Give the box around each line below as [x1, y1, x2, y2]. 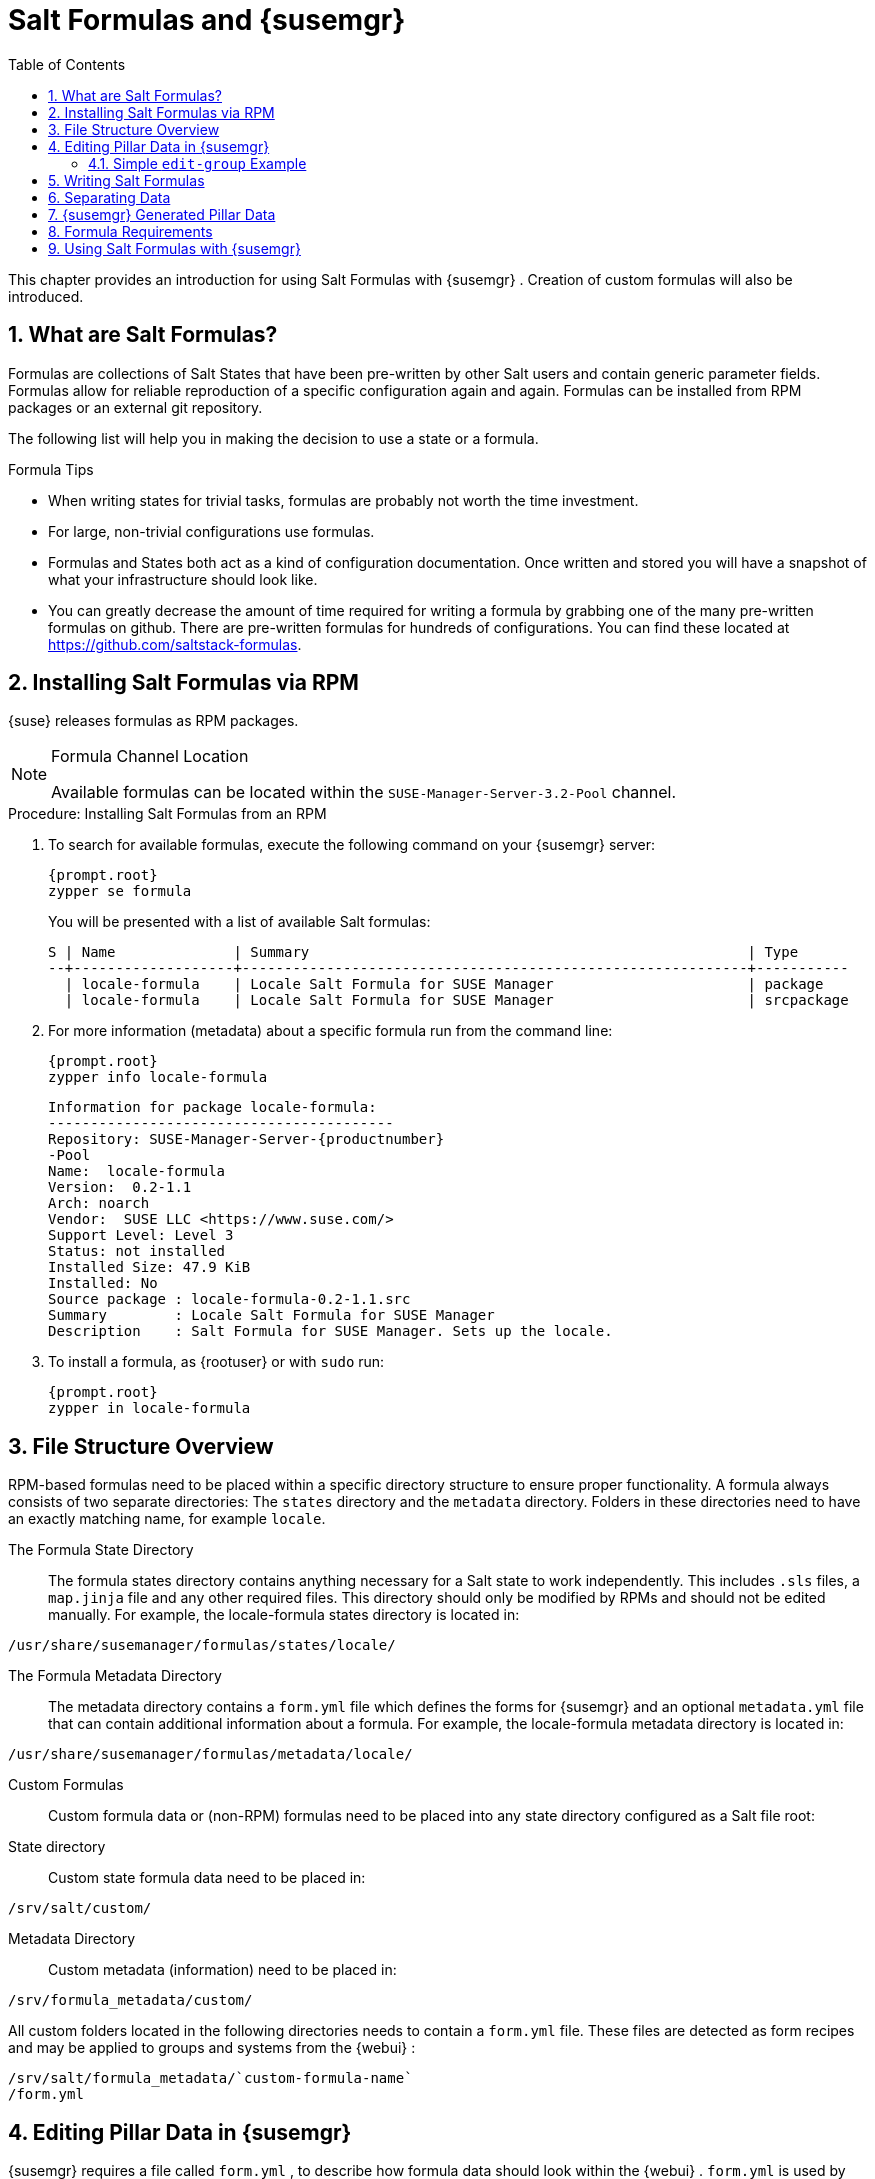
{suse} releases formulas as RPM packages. [8, 712, 299, 730]
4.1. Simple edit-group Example [88, 154, 307, 172]
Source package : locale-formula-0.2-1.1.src [48, 1291, 411, 1308]
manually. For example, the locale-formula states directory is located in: [48, 1606, 520, 1624]
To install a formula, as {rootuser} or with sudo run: [48, 1353, 385, 1371]
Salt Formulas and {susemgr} [8, 3, 406, 37]
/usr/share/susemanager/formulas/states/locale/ [8, 1637, 396, 1654]
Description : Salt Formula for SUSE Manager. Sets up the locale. [48, 1323, 613, 1340]
